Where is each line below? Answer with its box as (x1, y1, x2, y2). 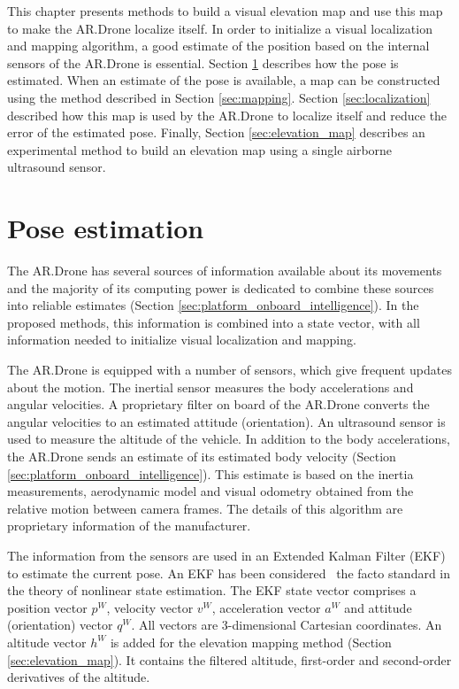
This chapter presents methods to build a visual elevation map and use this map (7, 2, 443, 19)
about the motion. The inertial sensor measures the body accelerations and (7, 377, 414, 396)
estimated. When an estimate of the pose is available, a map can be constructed (7, 71, 440, 89)
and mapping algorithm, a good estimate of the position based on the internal (7, 36, 430, 55)
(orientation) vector (7, 615, 113, 634)
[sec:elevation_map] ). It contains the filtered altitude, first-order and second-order (7, 650, 452, 669)
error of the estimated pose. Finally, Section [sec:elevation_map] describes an (7, 123, 425, 142)
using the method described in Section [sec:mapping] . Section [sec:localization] (7, 88, 431, 106)
